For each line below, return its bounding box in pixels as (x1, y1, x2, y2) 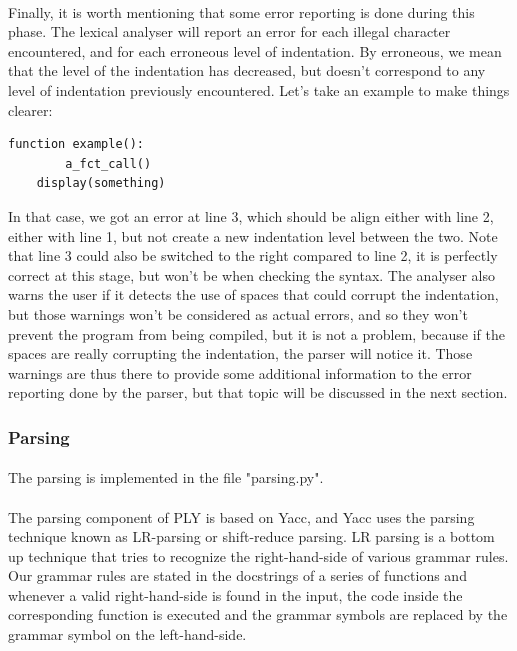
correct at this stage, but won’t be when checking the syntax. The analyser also (8, 264, 495, 285)
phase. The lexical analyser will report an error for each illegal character (8, 21, 451, 42)
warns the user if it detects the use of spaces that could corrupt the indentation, (8, 284, 499, 305)
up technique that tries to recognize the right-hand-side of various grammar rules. (8, 545, 509, 566)
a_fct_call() (65, 156, 152, 171)
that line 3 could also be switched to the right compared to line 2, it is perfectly (8, 245, 498, 266)
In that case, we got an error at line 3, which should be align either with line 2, (8, 205, 494, 226)
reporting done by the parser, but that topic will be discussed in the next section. (8, 382, 508, 403)
